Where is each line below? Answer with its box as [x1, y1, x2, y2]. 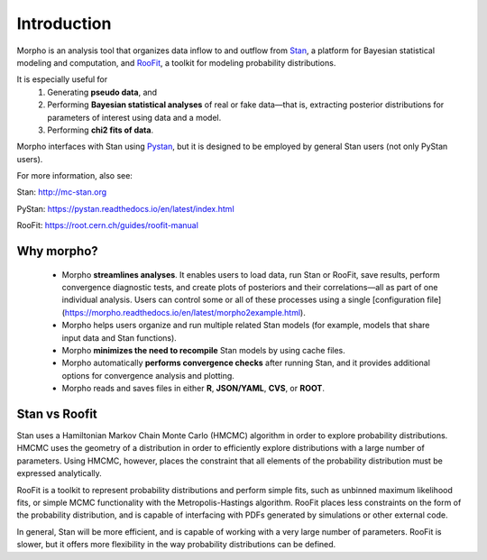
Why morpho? [16, 243, 98, 259]
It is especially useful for [16, 74, 108, 85]
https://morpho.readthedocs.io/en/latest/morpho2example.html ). [64, 307, 306, 317]
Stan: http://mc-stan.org [16, 187, 107, 197]
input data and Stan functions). [61, 332, 178, 343]
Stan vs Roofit [16, 406, 98, 421]
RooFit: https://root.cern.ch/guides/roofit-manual [16, 220, 198, 231]
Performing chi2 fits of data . [47, 124, 153, 135]
